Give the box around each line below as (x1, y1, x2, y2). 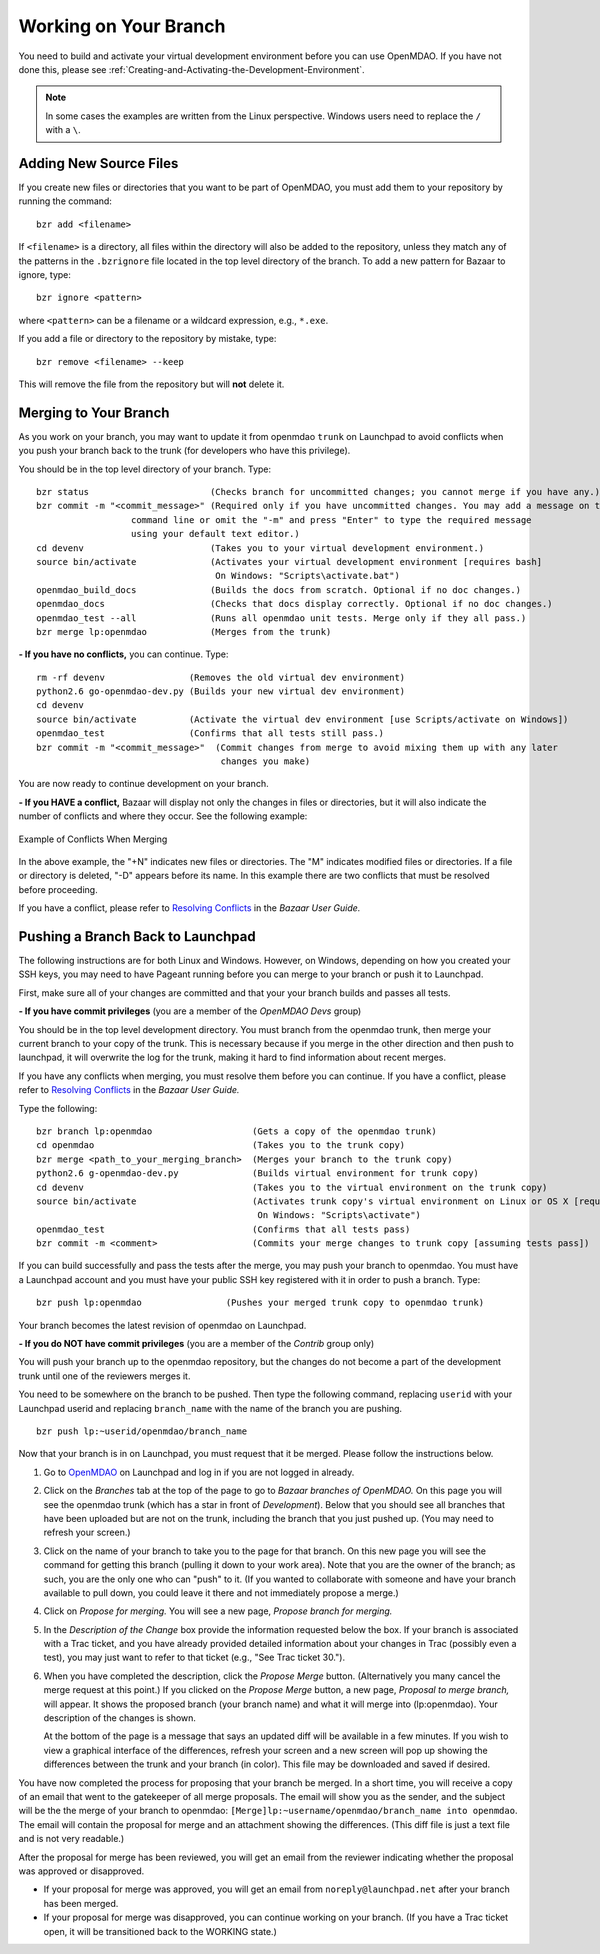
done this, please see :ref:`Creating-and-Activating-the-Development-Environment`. (18, 63, 365, 75)
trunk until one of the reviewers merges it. (18, 1370, 191, 1382)
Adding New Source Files (18, 155, 179, 172)
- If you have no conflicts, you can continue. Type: (18, 648, 229, 660)
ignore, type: (18, 268, 72, 280)
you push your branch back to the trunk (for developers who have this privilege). (18, 445, 351, 457)
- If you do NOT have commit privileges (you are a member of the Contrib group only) (18, 1338, 375, 1350)
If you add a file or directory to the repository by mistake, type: (18, 333, 277, 345)
